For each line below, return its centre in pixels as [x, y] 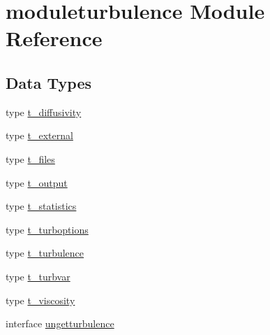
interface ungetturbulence [60, 323]
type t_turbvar [38, 276]
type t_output [37, 182]
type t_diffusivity [44, 112]
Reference [54, 38]
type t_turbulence [45, 253]
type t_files [30, 158]
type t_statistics [41, 206]
